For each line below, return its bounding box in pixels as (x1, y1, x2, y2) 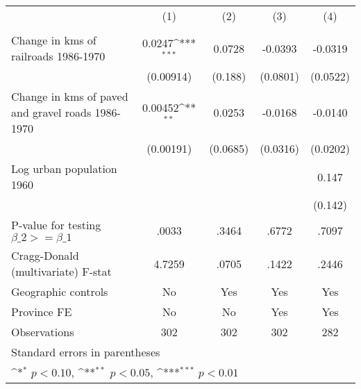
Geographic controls (11, 283, 108, 299)
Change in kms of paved (11, 88, 128, 104)
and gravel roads (11, 104, 92, 120)
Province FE (11, 304, 72, 320)
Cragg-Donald (11, 247, 79, 263)
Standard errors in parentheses (11, 344, 160, 360)
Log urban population (11, 160, 117, 176)
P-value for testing (11, 217, 101, 233)
